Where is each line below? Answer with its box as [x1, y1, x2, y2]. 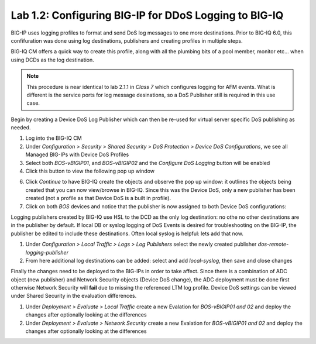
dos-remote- [257, 240, 289, 248]
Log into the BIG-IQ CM [25, 135, 82, 142]
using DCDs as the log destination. [11, 56, 94, 63]
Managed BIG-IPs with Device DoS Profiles [25, 151, 129, 158]
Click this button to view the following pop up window [25, 167, 155, 175]
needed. [11, 124, 31, 131]
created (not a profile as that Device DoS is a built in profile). [25, 195, 171, 202]
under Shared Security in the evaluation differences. [11, 293, 137, 300]
